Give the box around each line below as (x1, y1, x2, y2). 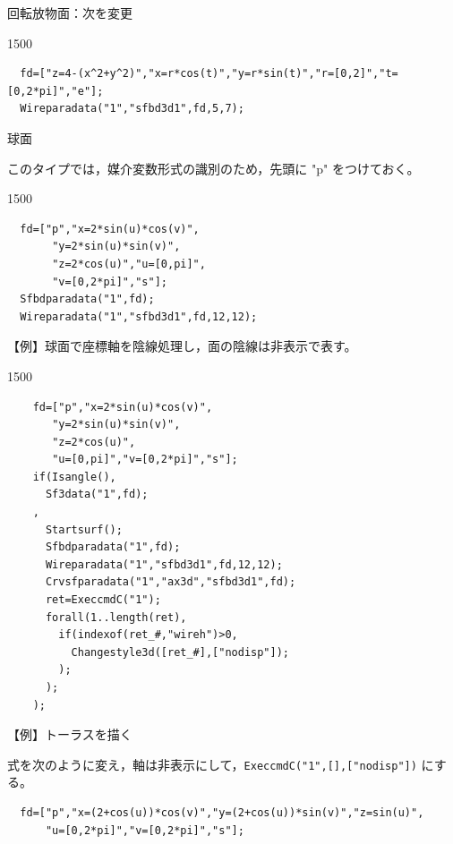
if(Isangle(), (32, 470, 116, 483)
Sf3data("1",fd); (45, 488, 149, 501)
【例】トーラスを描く (7, 725, 132, 744)
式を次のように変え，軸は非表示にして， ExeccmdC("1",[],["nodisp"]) (7, 754, 417, 773)
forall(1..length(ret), (45, 610, 187, 624)
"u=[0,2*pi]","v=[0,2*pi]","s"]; (45, 823, 244, 837)
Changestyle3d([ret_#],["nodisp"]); (71, 645, 289, 659)
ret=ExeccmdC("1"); (45, 593, 161, 607)
